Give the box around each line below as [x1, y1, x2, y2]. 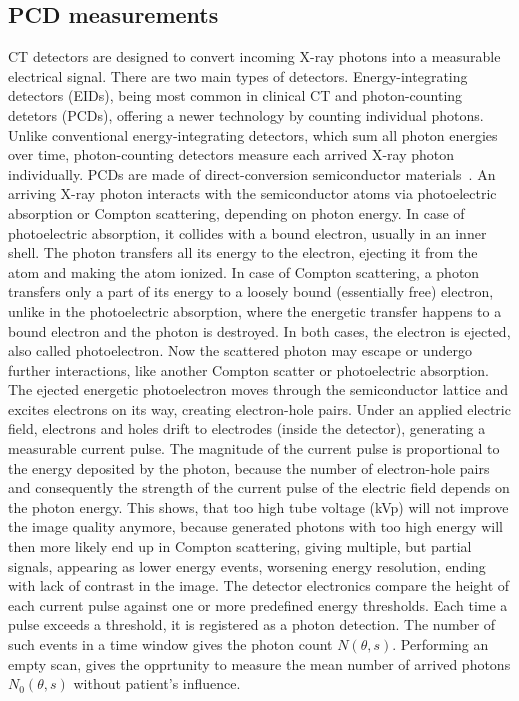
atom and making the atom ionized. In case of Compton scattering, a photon [8, 261, 480, 282]
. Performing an [392, 634, 489, 655]
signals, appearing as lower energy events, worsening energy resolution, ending [8, 555, 486, 576]
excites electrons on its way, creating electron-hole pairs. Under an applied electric [8, 398, 511, 419]
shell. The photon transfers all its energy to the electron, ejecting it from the [8, 242, 478, 263]
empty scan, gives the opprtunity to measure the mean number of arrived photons [8, 653, 511, 674]
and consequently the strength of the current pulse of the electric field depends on [8, 477, 510, 498]
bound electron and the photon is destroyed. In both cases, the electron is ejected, [8, 320, 511, 341]
